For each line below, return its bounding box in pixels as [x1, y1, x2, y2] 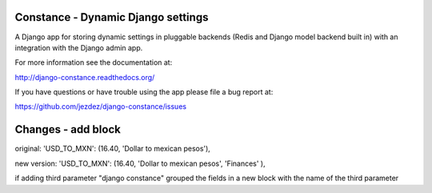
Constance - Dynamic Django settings [14, 10, 209, 24]
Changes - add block [14, 123, 122, 136]
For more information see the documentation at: [14, 58, 173, 67]
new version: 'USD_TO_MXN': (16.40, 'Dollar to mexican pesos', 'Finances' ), [14, 159, 266, 168]
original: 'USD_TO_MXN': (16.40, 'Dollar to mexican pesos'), [14, 144, 211, 154]
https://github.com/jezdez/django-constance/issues [14, 102, 187, 111]
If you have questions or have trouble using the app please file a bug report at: [14, 87, 274, 97]
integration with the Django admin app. [14, 42, 143, 52]
